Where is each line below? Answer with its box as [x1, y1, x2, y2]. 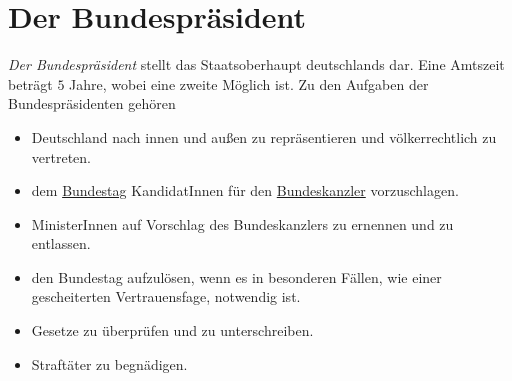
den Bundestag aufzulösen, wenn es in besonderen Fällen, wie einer [31, 266, 442, 287]
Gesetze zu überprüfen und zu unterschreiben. [31, 320, 314, 341]
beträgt [8, 73, 53, 94]
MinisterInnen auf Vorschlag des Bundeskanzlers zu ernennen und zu [31, 213, 454, 234]
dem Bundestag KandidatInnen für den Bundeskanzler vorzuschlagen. [31, 180, 459, 201]
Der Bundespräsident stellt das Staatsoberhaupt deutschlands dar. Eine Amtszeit [8, 54, 505, 75]
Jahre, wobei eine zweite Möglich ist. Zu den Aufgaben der [69, 73, 429, 94]
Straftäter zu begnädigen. [31, 353, 188, 374]
